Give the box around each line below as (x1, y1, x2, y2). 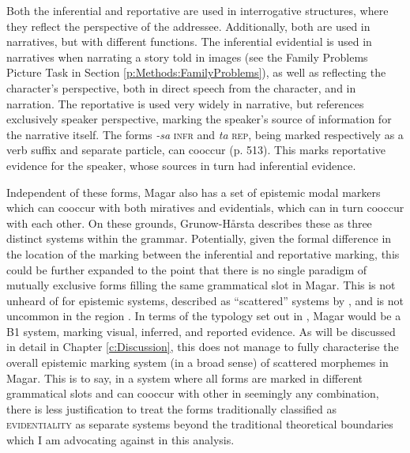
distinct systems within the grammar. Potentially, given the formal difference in (6, 230, 392, 247)
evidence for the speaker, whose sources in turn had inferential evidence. (6, 157, 356, 173)
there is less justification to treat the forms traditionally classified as (6, 400, 337, 417)
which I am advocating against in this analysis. (6, 432, 235, 448)
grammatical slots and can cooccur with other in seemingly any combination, (6, 385, 379, 402)
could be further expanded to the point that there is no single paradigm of (6, 261, 367, 277)
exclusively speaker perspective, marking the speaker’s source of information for (6, 111, 392, 127)
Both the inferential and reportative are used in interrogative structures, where (6, 2, 389, 18)
